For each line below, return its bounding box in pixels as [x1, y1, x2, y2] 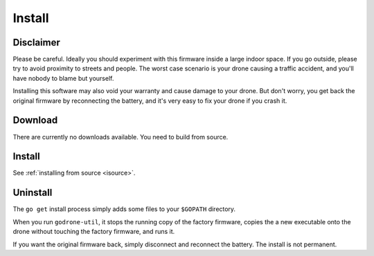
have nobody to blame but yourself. [12, 74, 114, 82]
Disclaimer [12, 37, 60, 48]
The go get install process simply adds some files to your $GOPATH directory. [12, 205, 235, 213]
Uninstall [12, 187, 53, 199]
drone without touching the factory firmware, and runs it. [12, 228, 175, 236]
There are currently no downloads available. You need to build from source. [12, 132, 229, 141]
